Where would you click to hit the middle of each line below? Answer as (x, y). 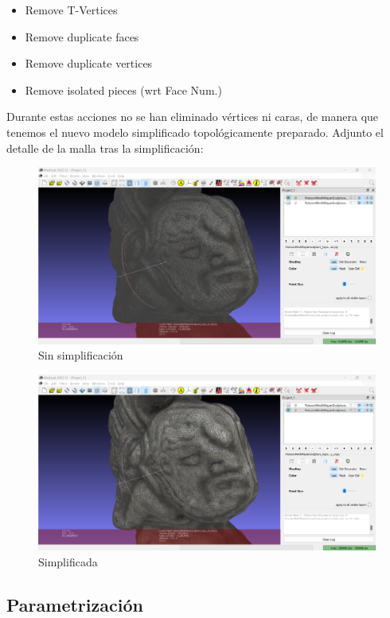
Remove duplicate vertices (89, 63)
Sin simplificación (81, 355)
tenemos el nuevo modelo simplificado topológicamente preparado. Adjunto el (195, 132)
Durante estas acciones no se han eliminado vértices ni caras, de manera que (193, 117)
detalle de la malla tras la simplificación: (105, 148)
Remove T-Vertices (71, 10)
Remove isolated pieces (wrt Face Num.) (123, 89)
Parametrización (75, 604)
